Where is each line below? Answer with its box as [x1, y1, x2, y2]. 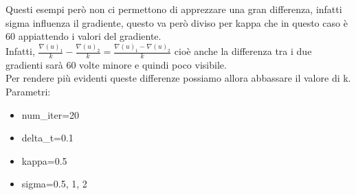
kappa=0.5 [21, 153, 67, 168]
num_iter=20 [21, 107, 80, 122]
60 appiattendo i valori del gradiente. [5, 29, 162, 43]
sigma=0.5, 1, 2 [21, 176, 87, 191]
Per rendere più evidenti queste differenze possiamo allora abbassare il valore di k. [5, 71, 351, 85]
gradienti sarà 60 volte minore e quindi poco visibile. [5, 57, 227, 71]
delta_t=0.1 [21, 130, 74, 145]
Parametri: [5, 84, 51, 99]
